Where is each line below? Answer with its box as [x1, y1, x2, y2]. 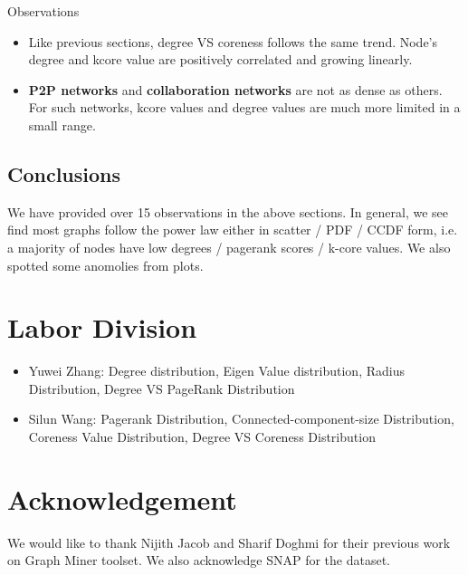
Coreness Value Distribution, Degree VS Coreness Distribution [28, 427, 376, 446]
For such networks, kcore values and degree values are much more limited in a [28, 98, 461, 117]
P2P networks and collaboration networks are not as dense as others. [28, 80, 443, 99]
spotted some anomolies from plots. [7, 255, 204, 274]
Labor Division [7, 309, 197, 346]
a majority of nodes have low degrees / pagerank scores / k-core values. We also [7, 237, 451, 256]
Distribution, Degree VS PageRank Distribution [28, 379, 295, 398]
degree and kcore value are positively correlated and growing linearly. [28, 50, 413, 69]
